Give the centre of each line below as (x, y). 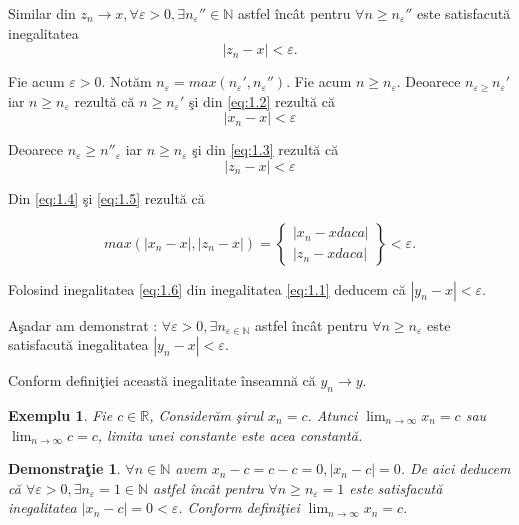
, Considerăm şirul (206, 414)
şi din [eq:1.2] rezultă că (261, 100)
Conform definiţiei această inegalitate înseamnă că (162, 380)
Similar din (42, 13)
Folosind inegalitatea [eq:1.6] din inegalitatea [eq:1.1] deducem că (207, 288)
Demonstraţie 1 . (64, 468)
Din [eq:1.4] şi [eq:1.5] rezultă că (106, 197)
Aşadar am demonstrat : (83, 324)
